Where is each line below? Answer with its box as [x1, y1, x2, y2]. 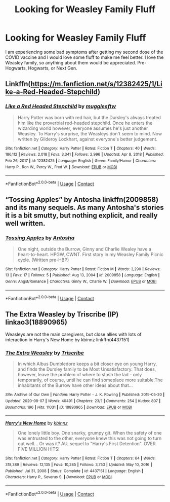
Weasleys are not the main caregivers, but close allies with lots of [5, 331, 142, 338]
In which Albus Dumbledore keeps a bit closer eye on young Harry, [17, 361, 157, 367]
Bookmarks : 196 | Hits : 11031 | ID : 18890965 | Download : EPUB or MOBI [5, 405, 133, 410]
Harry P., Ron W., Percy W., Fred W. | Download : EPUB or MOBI [5, 164, 117, 169]
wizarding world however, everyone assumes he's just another [17, 125, 148, 131]
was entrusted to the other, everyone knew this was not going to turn [17, 435, 162, 442]
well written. [5, 219, 46, 228]
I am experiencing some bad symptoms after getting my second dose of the [5, 49, 163, 55]
